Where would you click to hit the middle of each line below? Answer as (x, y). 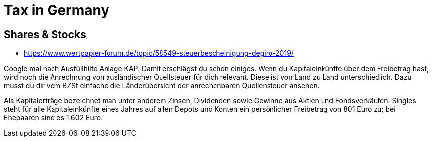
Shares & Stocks (45, 34)
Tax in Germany (57, 10)
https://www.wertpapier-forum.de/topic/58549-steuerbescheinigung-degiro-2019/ (159, 53)
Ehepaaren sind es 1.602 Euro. (54, 118)
